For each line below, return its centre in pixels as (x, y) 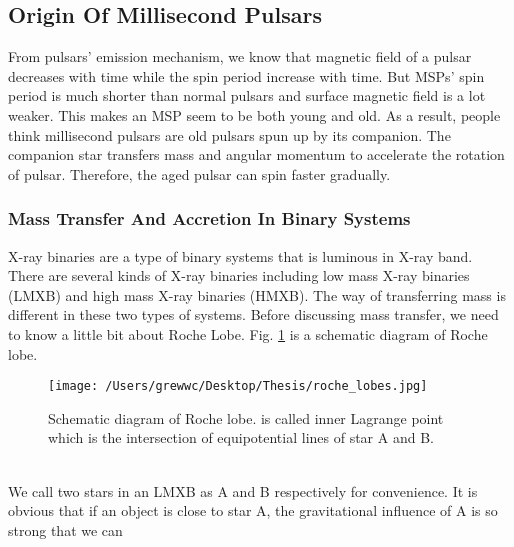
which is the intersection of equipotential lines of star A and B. (241, 437)
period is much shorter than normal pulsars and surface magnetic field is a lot (247, 95)
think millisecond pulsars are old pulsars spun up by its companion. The (229, 134)
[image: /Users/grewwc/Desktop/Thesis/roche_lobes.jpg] (238, 386)
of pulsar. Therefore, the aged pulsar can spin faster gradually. (199, 173)
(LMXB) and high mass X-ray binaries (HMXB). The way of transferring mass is (257, 294)
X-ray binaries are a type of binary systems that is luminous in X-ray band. (240, 255)
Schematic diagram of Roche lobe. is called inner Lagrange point (246, 417)
